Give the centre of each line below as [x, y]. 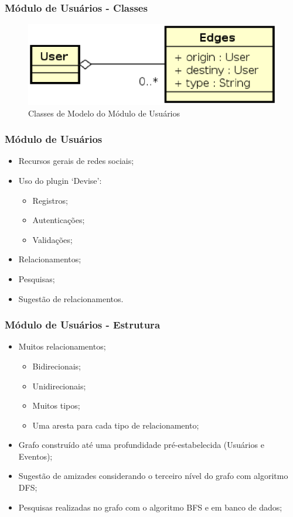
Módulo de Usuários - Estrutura [83, 325]
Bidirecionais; [57, 366]
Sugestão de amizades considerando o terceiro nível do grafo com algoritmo [153, 476]
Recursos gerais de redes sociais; [76, 161]
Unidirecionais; [59, 386]
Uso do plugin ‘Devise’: [60, 180]
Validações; [52, 239]
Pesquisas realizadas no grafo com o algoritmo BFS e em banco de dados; [150, 507]
